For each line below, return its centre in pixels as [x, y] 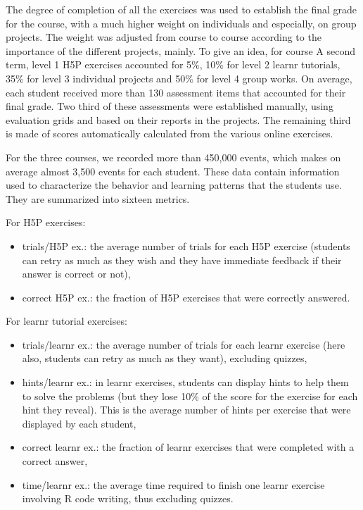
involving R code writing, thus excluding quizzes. [128, 498]
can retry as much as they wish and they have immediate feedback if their [182, 260]
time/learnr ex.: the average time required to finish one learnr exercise [173, 484]
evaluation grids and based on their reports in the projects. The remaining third [178, 119]
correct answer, [55, 461]
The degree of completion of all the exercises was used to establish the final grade [181, 9]
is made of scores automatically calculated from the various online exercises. [170, 133]
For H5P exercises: [46, 222]
